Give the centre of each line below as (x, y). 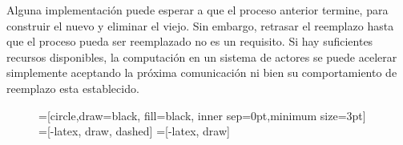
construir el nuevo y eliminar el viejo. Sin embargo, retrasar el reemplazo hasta (200, 25)
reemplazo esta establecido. (73, 88)
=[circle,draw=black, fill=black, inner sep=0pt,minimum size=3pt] (202, 115)
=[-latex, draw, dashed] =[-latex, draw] (134, 131)
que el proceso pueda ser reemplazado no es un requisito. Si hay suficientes (190, 41)
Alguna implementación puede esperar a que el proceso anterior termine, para (197, 10)
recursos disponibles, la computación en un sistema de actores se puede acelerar (202, 56)
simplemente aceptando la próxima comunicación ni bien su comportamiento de (202, 72)
